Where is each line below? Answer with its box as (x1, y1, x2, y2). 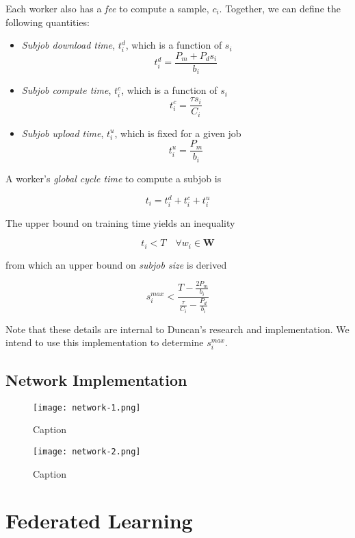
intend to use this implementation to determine (5, 335, 204, 350)
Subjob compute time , (21, 83, 111, 97)
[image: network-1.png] (33, 402, 141, 413)
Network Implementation (5, 369, 187, 390)
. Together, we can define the (219, 1, 341, 15)
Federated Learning (5, 506, 193, 535)
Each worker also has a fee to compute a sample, (5, 1, 209, 15)
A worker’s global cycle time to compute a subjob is (5, 171, 222, 185)
